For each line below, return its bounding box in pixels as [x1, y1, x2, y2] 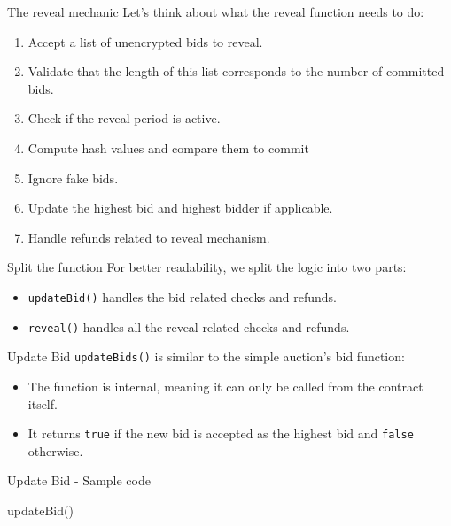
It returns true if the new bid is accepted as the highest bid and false [27, 424, 414, 443]
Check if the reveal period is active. [27, 109, 221, 128]
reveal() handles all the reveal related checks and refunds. [27, 317, 350, 336]
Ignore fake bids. [27, 168, 119, 187]
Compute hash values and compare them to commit [27, 138, 309, 157]
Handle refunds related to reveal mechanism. [27, 228, 270, 246]
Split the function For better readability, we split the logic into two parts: [7, 258, 407, 276]
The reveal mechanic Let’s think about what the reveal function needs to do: [7, 3, 424, 20]
